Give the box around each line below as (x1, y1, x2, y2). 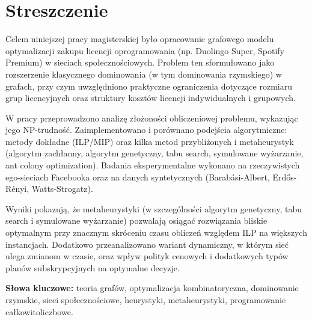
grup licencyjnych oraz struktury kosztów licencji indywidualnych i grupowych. (5, 91, 296, 104)
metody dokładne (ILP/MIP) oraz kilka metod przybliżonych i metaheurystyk (5, 135, 294, 147)
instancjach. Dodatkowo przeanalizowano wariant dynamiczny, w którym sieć (5, 238, 289, 250)
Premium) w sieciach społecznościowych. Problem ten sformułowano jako (5, 56, 275, 69)
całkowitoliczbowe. (5, 305, 73, 318)
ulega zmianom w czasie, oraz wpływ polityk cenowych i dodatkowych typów (5, 250, 289, 262)
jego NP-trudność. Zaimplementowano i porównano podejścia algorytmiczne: (5, 123, 287, 136)
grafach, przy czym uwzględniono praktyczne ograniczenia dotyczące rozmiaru (5, 79, 292, 92)
